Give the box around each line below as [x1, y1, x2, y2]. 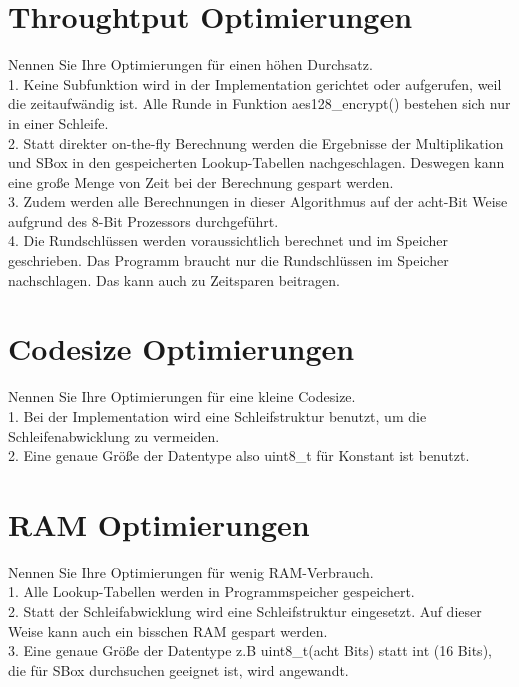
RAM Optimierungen [8, 503, 310, 544]
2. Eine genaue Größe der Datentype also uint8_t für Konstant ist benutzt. [8, 445, 470, 466]
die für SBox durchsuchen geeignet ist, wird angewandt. [8, 659, 349, 680]
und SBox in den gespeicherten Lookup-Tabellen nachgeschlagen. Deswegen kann [8, 152, 505, 173]
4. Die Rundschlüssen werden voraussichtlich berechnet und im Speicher [8, 230, 448, 251]
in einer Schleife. [8, 112, 109, 133]
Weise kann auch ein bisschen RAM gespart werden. [8, 620, 328, 641]
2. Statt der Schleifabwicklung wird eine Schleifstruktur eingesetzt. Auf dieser [8, 601, 482, 622]
